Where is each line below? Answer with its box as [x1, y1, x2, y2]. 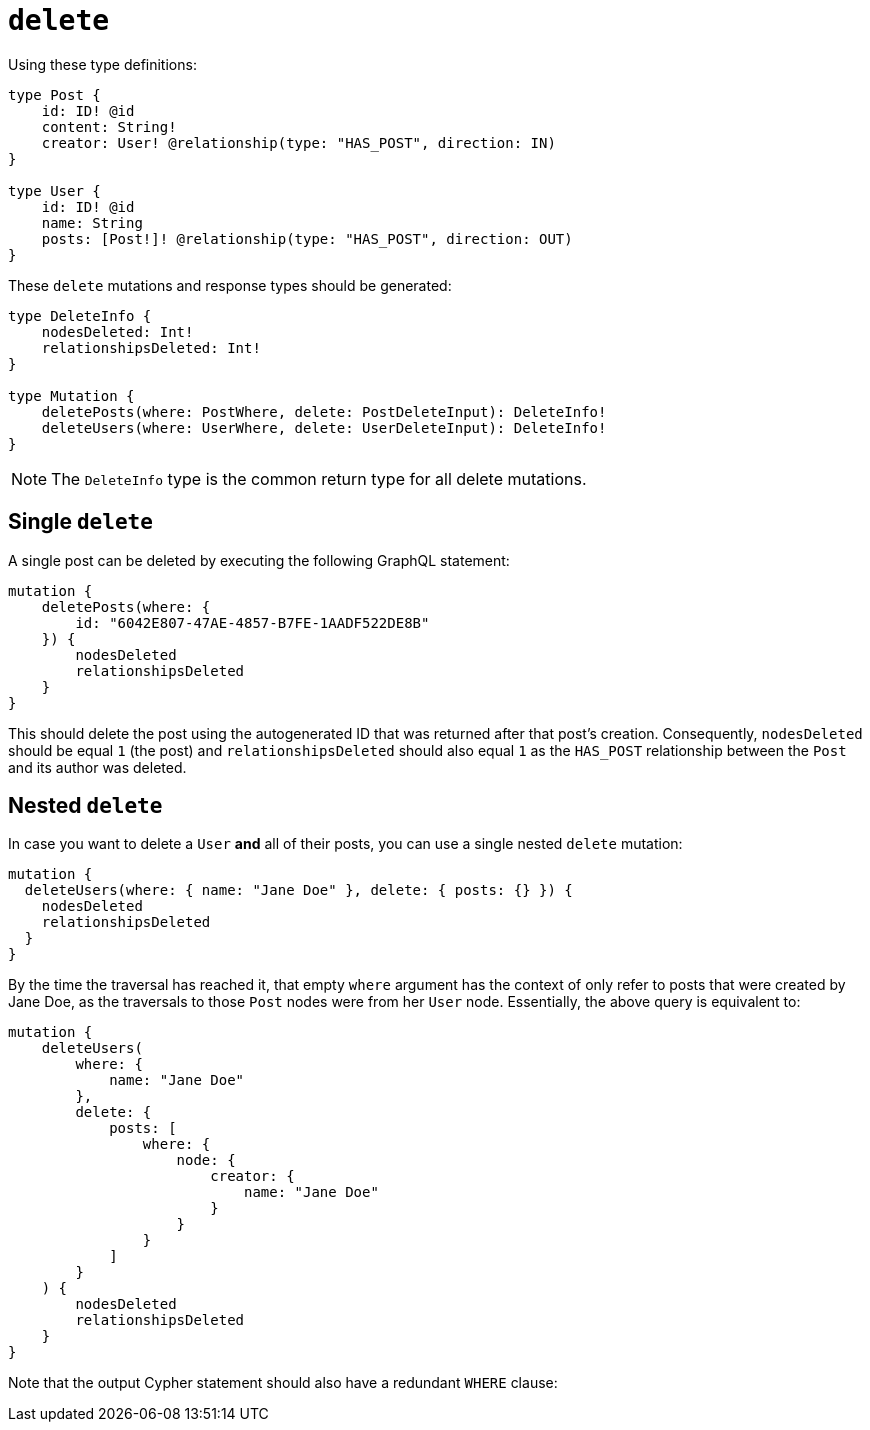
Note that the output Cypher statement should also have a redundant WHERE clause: [8, 1374, 558, 1392]
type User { [8, 182, 101, 199]
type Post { [8, 86, 101, 103]
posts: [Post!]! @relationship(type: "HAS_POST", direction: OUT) [41, 230, 573, 247]
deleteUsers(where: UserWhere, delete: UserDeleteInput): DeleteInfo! [41, 419, 607, 436]
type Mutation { [8, 387, 135, 404]
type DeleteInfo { [8, 307, 152, 324]
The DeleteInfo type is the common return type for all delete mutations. [51, 468, 587, 489]
